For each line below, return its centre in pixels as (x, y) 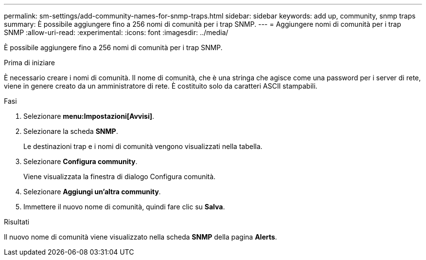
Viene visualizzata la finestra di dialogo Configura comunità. (120, 176)
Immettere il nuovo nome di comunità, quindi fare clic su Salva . (124, 207)
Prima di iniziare (29, 63)
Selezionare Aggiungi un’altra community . (92, 192)
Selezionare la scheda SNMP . (71, 131)
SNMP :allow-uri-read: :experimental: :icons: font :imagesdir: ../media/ (116, 32)
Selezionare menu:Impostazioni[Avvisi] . (89, 116)
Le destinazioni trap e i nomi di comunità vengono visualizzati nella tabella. (143, 146)
